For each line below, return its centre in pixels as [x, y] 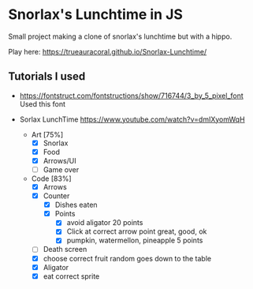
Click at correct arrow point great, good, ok [137, 231]
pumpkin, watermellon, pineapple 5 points [135, 240]
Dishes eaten [76, 205]
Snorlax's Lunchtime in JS [96, 15]
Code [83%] [52, 178]
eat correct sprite [71, 276]
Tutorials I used [47, 77]
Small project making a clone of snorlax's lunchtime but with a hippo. [120, 36]
